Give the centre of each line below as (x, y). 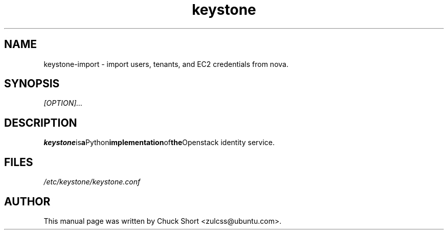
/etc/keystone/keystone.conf (92, 182)
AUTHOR (27, 201)
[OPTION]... (63, 103)
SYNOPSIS (32, 84)
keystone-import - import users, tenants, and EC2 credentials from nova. (166, 64)
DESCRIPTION (41, 123)
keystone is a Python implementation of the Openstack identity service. (159, 143)
